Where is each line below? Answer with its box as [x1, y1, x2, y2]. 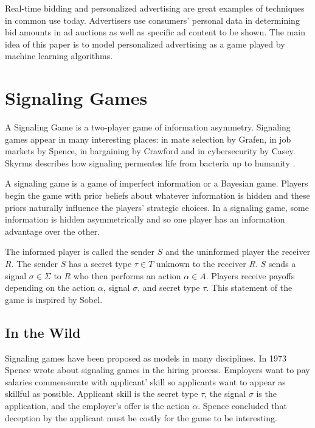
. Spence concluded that [198, 399, 287, 412]
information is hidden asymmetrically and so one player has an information [5, 213, 285, 226]
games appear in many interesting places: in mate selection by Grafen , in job [5, 132, 291, 145]
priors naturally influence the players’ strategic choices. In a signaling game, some [5, 201, 309, 213]
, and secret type [137, 281, 200, 294]
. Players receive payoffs [206, 269, 295, 282]
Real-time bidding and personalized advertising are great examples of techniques [5, 2, 305, 14]
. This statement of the [206, 281, 292, 294]
